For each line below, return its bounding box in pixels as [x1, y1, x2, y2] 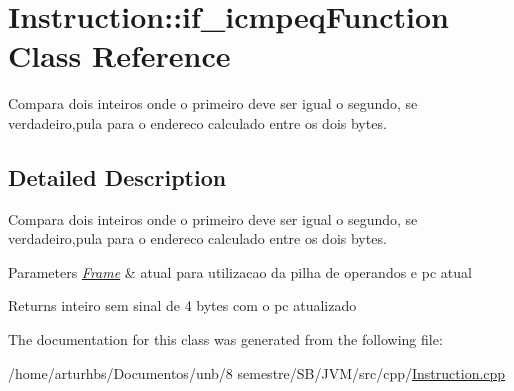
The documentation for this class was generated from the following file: [8, 329, 443, 350]
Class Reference [8, 35, 231, 76]
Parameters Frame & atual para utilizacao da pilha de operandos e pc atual [8, 261, 472, 282]
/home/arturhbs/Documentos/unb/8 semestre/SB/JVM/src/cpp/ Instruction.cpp [8, 362, 506, 383]
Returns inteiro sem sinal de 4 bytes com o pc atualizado [8, 295, 357, 316]
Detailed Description [8, 161, 227, 192]
